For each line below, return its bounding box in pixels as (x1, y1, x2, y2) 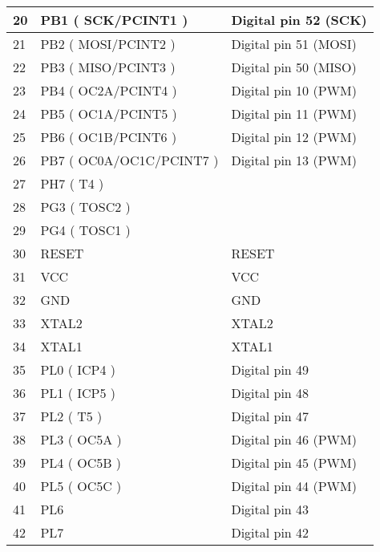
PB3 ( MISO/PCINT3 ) (40, 58, 176, 76)
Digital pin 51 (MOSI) (231, 34, 357, 53)
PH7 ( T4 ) (40, 174, 104, 193)
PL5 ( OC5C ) (40, 477, 122, 495)
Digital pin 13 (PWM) (231, 151, 357, 169)
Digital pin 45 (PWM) (231, 453, 357, 472)
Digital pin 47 (231, 407, 309, 425)
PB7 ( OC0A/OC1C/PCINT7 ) (40, 151, 219, 169)
